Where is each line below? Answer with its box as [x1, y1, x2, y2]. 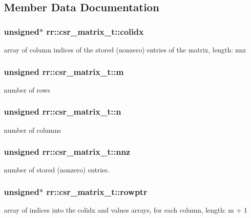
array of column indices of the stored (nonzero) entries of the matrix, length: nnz [4, 45, 246, 54]
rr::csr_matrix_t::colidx [46, 25, 144, 37]
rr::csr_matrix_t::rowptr [46, 185, 147, 197]
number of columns [4, 124, 61, 135]
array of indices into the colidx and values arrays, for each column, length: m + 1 [4, 205, 248, 215]
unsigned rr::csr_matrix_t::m [4, 65, 124, 77]
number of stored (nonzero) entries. [4, 165, 110, 175]
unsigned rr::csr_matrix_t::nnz [4, 145, 130, 158]
